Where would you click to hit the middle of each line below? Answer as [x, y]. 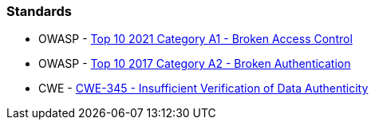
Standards [39, 11]
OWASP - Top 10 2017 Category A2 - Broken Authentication [195, 64]
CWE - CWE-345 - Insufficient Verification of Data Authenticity [203, 89]
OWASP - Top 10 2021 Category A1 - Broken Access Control [195, 39]
